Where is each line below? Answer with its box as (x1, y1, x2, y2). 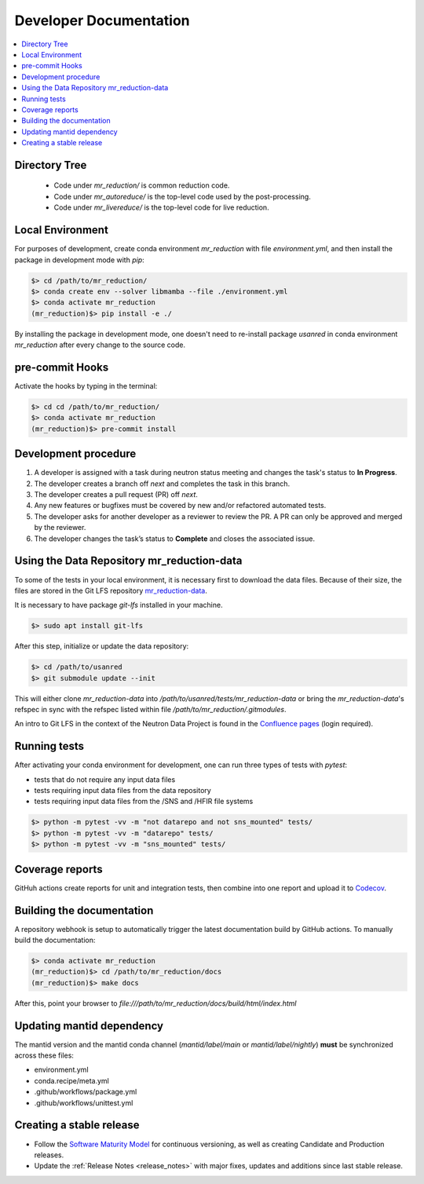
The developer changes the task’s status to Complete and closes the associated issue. (34, 534, 316, 543)
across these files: (14, 1051, 75, 1060)
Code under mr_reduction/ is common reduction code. (53, 181, 230, 190)
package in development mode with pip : (14, 255, 144, 265)
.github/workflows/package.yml (34, 1087, 137, 1097)
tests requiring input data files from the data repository (34, 786, 211, 795)
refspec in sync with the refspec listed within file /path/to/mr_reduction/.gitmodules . (14, 705, 287, 714)
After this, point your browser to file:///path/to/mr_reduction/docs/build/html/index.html (14, 998, 297, 1008)
